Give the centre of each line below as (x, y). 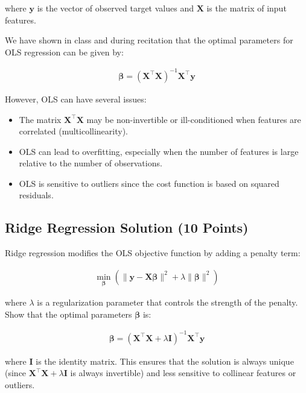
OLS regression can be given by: (64, 52)
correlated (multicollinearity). (73, 131)
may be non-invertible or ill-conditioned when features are (194, 119)
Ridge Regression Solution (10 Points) (127, 228)
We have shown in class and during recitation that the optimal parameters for (149, 40)
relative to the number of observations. (91, 163)
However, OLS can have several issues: (76, 99)
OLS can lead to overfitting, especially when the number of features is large (159, 151)
